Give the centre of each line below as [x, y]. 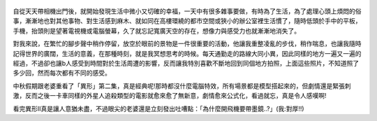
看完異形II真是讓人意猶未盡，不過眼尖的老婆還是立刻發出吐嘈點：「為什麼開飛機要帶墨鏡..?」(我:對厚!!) [158, 108]
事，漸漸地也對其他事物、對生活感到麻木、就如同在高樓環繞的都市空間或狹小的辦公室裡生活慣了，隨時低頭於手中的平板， [187, 21]
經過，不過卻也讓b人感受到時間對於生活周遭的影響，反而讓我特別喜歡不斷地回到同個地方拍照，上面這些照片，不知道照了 [186, 63]
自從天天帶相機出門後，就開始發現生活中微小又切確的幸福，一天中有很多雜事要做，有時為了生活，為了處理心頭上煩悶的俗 [187, 11]
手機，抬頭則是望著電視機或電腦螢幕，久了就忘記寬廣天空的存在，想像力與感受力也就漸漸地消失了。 [156, 31]
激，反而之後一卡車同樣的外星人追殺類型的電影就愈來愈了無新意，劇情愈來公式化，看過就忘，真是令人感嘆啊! [170, 96]
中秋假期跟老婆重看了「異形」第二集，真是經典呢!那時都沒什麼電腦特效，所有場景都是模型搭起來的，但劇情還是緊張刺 [182, 86]
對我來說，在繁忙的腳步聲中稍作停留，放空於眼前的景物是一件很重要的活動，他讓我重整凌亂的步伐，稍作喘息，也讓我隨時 [187, 44]
